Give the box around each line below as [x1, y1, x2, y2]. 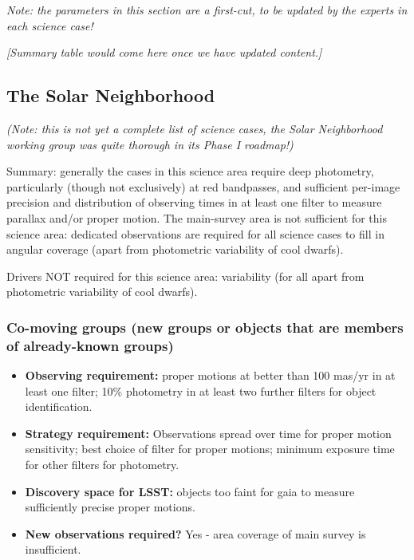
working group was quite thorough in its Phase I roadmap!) [6, 136, 294, 152]
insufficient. [25, 541, 81, 558]
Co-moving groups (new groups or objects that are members [6, 317, 404, 337]
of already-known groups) [6, 335, 174, 355]
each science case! [6, 17, 93, 34]
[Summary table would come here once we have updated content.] [6, 44, 322, 61]
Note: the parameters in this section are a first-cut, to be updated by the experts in [6, 2, 408, 18]
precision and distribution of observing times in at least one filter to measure [6, 194, 382, 211]
